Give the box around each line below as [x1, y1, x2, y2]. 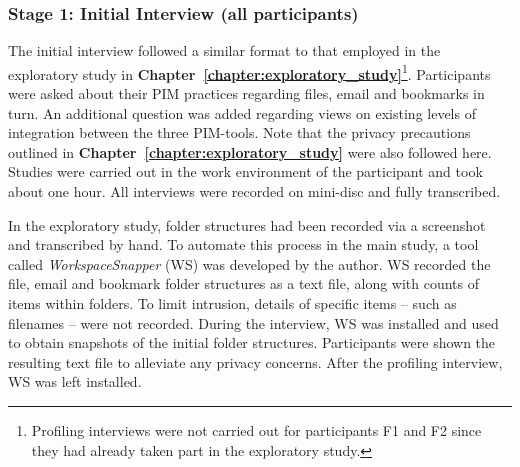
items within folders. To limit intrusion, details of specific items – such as [8, 293, 457, 313]
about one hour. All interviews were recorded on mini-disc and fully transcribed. [8, 181, 501, 202]
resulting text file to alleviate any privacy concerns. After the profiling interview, [8, 351, 503, 372]
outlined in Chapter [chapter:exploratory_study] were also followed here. [8, 141, 492, 162]
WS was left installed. [8, 371, 142, 392]
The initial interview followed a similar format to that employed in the [8, 40, 441, 61]
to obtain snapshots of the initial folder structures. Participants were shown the [8, 332, 496, 353]
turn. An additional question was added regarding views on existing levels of [8, 102, 476, 123]
